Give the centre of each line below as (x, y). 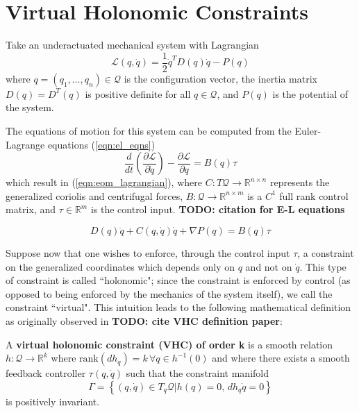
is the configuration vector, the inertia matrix (220, 78)
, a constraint (326, 252)
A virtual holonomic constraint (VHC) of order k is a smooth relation (169, 344)
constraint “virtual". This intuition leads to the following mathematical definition (178, 307)
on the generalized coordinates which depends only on (120, 266)
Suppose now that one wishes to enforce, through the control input (148, 252)
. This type (323, 266)
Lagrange (25, 144)
